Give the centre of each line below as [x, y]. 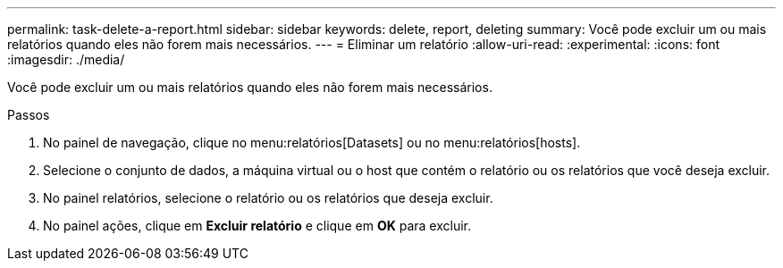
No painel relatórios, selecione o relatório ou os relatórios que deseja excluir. [268, 198]
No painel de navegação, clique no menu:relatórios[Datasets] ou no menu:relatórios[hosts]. [312, 142]
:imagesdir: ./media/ [66, 59]
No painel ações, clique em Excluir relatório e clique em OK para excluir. [257, 226]
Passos [29, 115]
